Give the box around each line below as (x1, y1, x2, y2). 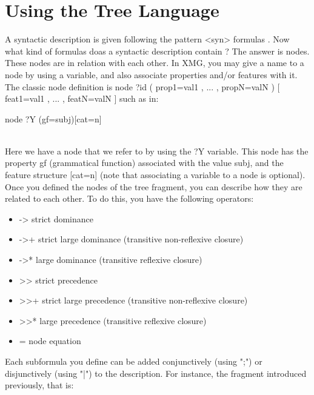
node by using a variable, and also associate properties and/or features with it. (5, 68, 298, 81)
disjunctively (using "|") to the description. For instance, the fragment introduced (5, 367, 307, 379)
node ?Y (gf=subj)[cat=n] (5, 112, 102, 125)
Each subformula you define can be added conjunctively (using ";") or (5, 355, 262, 367)
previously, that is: (5, 379, 74, 391)
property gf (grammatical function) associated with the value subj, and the (5, 156, 284, 169)
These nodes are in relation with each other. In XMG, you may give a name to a (5, 56, 304, 69)
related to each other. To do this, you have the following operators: (5, 192, 254, 205)
